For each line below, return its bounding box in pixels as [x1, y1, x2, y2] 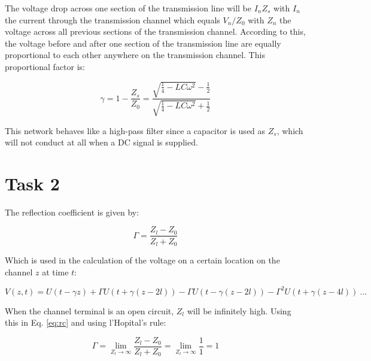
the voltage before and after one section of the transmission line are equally [5, 37, 281, 49]
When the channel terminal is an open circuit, [5, 304, 174, 317]
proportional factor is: [5, 60, 86, 72]
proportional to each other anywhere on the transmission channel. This [5, 48, 265, 61]
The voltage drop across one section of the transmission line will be [5, 2, 251, 14]
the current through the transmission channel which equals [5, 13, 220, 26]
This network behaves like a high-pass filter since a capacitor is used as [5, 124, 266, 136]
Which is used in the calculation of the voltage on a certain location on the [5, 253, 280, 266]
